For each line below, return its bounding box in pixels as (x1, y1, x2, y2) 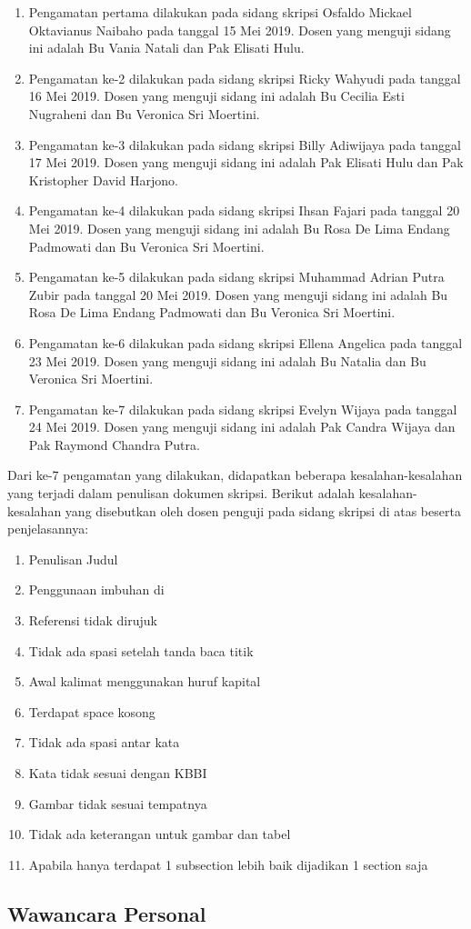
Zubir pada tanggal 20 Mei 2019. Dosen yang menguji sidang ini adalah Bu (28, 285, 448, 304)
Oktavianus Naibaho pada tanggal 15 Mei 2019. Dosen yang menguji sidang (28, 20, 451, 39)
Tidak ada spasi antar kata (28, 733, 180, 752)
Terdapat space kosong (28, 702, 155, 721)
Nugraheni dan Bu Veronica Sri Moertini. (28, 104, 260, 123)
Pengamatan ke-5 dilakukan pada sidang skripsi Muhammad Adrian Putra (28, 267, 445, 286)
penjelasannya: (7, 519, 89, 538)
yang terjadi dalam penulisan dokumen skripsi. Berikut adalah (7, 484, 356, 503)
